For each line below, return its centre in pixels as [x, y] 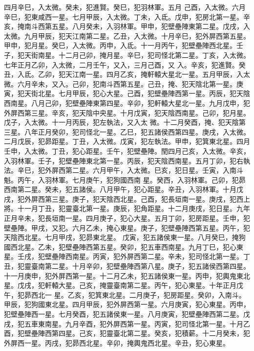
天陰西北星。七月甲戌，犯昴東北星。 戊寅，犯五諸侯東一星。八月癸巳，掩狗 [125, 237]
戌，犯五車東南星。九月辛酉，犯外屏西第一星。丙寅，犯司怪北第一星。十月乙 [127, 323]
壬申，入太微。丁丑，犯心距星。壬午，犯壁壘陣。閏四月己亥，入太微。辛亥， [127, 151]
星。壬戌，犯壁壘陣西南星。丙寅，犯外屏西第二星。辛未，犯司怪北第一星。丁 [127, 256]
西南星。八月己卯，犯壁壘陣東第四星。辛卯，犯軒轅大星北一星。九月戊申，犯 [127, 103]
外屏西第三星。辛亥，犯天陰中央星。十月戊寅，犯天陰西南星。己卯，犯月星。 [127, 112]
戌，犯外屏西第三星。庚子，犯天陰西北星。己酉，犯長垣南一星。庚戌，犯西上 [127, 199]
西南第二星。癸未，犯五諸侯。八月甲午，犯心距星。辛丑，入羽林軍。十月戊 [124, 189]
